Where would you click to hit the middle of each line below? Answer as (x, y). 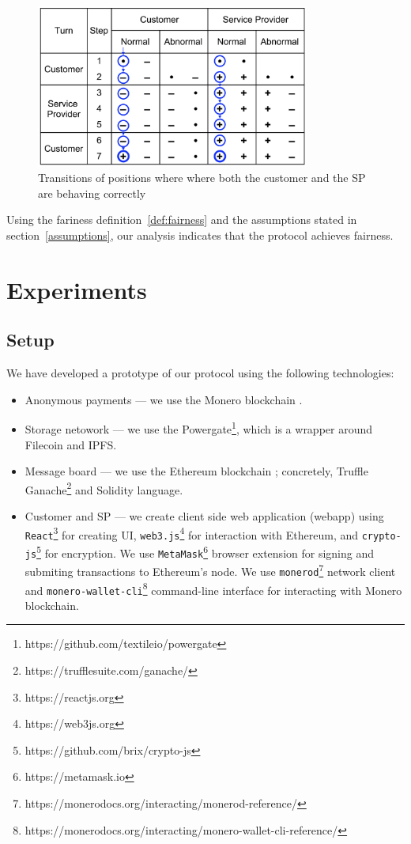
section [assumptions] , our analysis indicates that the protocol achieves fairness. (200, 235)
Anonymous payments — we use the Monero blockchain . (164, 399)
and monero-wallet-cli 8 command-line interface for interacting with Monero (213, 589)
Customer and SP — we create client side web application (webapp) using (204, 516)
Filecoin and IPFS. (71, 444)
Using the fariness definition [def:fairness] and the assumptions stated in (182, 220)
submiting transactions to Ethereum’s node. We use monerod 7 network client (210, 570)
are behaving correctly (92, 193)
